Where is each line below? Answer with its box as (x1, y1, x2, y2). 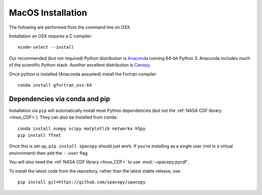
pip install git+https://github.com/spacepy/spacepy (17, 179, 146, 185)
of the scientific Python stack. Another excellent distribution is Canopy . (9, 62, 151, 68)
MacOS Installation (9, 7, 87, 18)
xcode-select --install (17, 44, 74, 50)
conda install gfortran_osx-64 (17, 82, 92, 88)
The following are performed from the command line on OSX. (9, 24, 131, 30)
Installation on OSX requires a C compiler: (9, 33, 93, 39)
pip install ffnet (17, 132, 62, 138)
